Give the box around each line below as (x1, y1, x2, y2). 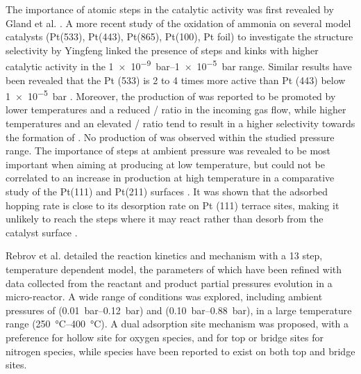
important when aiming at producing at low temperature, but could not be (6, 156, 325, 171)
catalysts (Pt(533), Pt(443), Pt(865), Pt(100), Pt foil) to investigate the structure (6, 29, 353, 44)
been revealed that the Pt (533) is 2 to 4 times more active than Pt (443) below (6, 72, 346, 87)
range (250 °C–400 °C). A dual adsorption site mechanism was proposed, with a (6, 316, 349, 331)
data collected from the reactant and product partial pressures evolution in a (6, 275, 333, 290)
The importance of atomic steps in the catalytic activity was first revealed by (6, 2, 334, 16)
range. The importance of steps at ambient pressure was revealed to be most (6, 143, 331, 158)
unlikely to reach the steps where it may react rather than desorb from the (6, 211, 324, 226)
